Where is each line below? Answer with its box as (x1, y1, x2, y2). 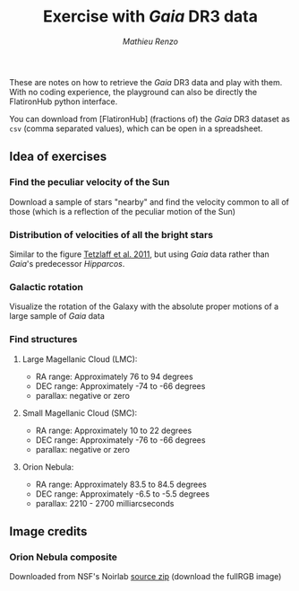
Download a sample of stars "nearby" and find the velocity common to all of (9, 196, 289, 207)
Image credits (9, 524, 88, 539)
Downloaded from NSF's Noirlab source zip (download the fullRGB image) (9, 571, 282, 582)
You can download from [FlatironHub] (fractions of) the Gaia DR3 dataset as (9, 113, 291, 124)
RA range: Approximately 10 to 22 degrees (35, 425, 192, 436)
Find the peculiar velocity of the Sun (9, 176, 170, 189)
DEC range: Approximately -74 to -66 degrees (35, 380, 206, 392)
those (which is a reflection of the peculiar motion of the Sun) (9, 206, 235, 216)
